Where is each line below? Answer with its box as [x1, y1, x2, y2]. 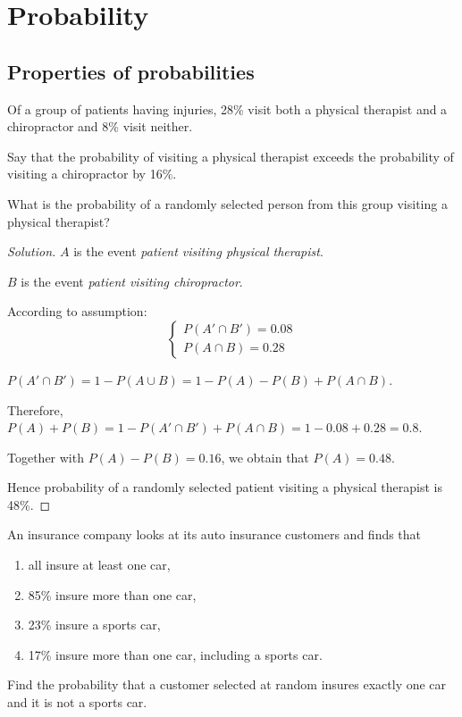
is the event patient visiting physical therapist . [73, 242, 323, 261]
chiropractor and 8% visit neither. [7, 117, 193, 136]
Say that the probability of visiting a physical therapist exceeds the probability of [7, 146, 454, 165]
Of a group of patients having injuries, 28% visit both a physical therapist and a [7, 99, 448, 118]
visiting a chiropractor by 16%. [7, 164, 177, 183]
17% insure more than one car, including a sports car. [28, 645, 323, 663]
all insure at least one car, [28, 555, 171, 574]
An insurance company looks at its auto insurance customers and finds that [7, 525, 422, 544]
